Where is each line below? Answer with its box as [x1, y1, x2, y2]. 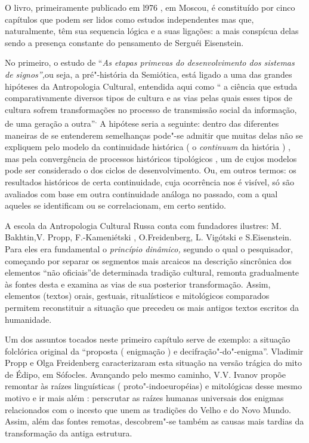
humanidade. [5, 313, 52, 325]
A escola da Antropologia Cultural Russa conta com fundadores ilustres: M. [5, 219, 282, 231]
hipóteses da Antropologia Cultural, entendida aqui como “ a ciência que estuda [5, 80, 298, 92]
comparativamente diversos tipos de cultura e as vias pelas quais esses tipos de [5, 91, 292, 104]
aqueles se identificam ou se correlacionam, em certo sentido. [5, 199, 226, 212]
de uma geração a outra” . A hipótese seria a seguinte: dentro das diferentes [5, 115, 279, 129]
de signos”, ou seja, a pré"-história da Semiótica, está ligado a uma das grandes [5, 68, 292, 80]
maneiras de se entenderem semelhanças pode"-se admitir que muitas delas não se [5, 129, 303, 141]
